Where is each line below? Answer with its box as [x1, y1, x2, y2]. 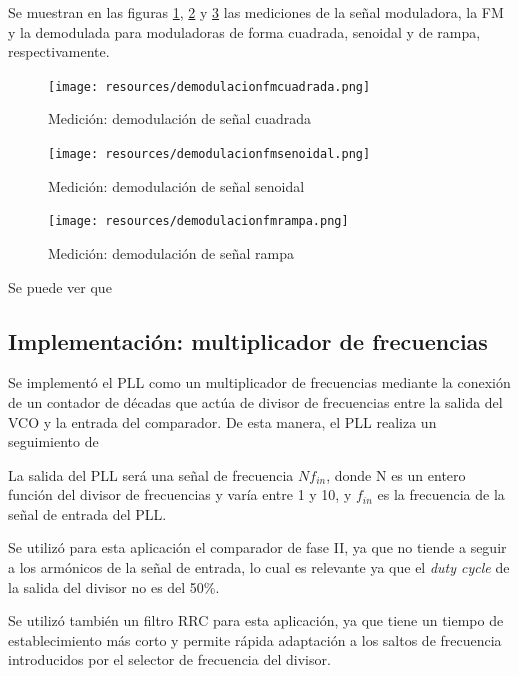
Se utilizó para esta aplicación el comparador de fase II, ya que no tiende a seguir [8, 537, 507, 558]
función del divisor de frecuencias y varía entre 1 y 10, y [8, 484, 352, 505]
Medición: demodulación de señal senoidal [48, 175, 305, 196]
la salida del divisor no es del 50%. [8, 576, 220, 597]
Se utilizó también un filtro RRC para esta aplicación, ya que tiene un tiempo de [8, 610, 504, 631]
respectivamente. [8, 41, 110, 62]
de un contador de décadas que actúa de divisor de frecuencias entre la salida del [8, 391, 503, 412]
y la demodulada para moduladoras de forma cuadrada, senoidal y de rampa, [8, 21, 481, 42]
